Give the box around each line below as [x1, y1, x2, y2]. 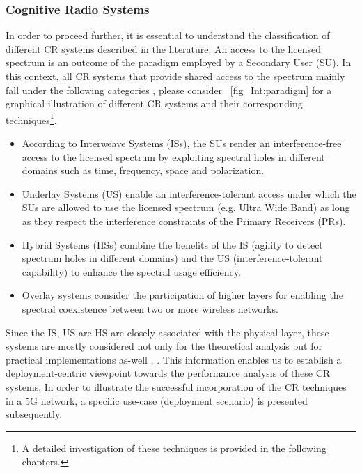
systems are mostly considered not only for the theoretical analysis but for [6, 339, 322, 353]
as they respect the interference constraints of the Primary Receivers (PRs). [22, 214, 346, 228]
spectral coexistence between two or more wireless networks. [22, 301, 278, 316]
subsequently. [6, 407, 63, 421]
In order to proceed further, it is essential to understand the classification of [6, 28, 330, 42]
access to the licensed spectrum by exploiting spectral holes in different [22, 149, 325, 164]
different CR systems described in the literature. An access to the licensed [6, 41, 322, 56]
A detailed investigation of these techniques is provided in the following [22, 440, 326, 455]
